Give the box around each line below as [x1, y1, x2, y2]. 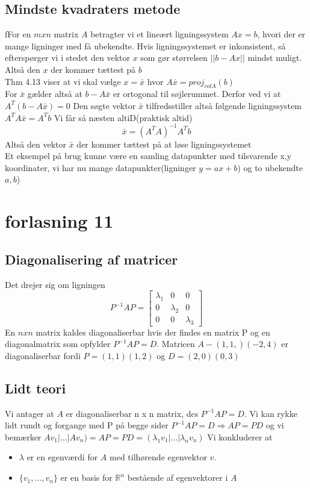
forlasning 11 [5, 208, 114, 233]
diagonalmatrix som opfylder [5, 337, 111, 350]
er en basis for [60, 471, 113, 484]
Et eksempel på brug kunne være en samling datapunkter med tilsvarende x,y [5, 149, 292, 162]
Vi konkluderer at [207, 430, 273, 443]
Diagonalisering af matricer [5, 249, 178, 268]
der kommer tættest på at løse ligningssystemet [76, 137, 252, 150]
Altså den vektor [5, 137, 67, 150]
